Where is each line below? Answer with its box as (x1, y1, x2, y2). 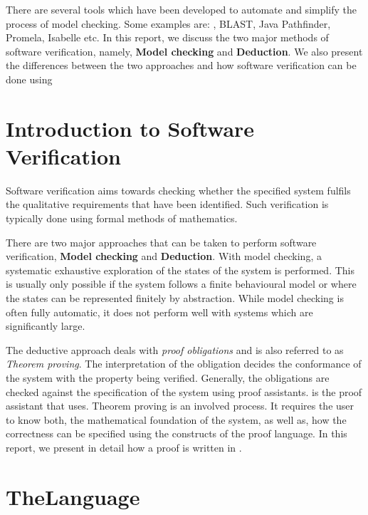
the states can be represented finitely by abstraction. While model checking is (6, 291, 344, 306)
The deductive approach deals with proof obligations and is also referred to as (6, 342, 344, 357)
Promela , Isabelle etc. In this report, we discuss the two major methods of (6, 30, 329, 45)
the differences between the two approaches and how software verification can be (6, 58, 357, 73)
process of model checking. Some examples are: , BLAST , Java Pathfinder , (6, 16, 331, 31)
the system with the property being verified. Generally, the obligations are (6, 370, 330, 385)
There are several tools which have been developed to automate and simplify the (6, 2, 357, 16)
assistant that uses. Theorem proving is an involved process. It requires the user (6, 398, 354, 413)
